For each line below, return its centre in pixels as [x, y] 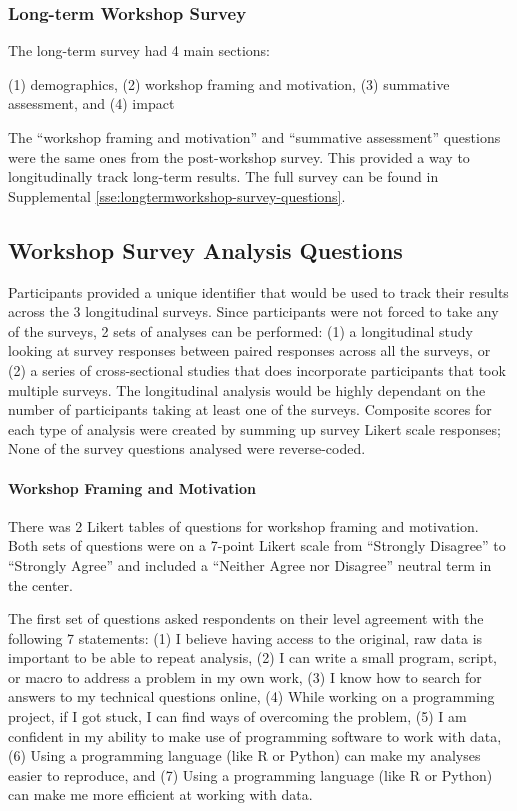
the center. [40, 584]
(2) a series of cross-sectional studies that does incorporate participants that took [257, 369]
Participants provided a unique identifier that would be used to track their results [258, 291]
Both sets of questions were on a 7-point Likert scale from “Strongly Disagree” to [257, 545]
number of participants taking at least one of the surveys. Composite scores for [250, 409]
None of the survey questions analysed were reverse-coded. [187, 448]
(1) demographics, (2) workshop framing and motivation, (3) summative [229, 83]
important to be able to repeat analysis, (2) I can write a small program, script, [252, 657]
